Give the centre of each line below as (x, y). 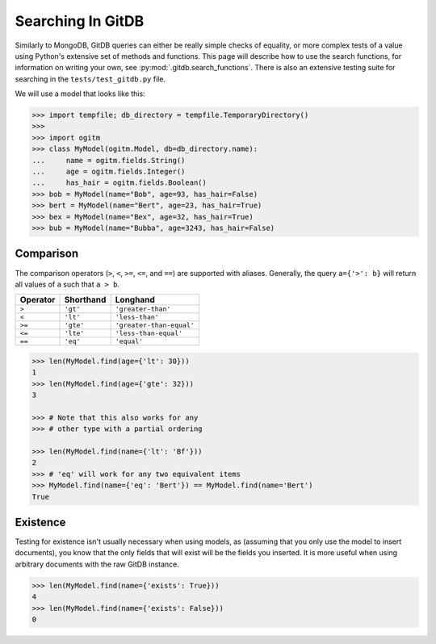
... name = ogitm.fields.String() (109, 160)
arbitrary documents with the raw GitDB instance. (97, 564)
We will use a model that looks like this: (80, 94)
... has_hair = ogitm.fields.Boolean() (119, 183)
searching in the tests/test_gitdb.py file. (90, 79)
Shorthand (85, 300)
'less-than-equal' (149, 334)
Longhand (135, 300)
